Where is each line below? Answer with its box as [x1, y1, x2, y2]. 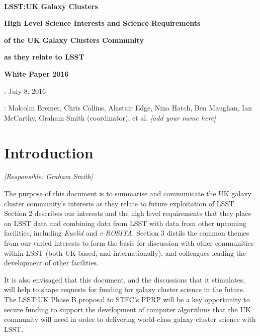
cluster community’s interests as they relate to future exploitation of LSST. [4, 198, 236, 208]
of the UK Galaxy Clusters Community [4, 34, 144, 45]
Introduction [4, 142, 94, 162]
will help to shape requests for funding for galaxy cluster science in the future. [4, 284, 245, 295]
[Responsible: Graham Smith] [4, 171, 93, 182]
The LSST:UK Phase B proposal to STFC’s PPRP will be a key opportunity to [4, 294, 250, 304]
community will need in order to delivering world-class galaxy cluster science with [4, 314, 256, 324]
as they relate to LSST [4, 51, 84, 62]
